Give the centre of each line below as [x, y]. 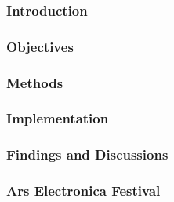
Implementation [58, 118]
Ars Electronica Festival [83, 191]
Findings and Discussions [87, 154]
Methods [35, 82]
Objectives [40, 46]
